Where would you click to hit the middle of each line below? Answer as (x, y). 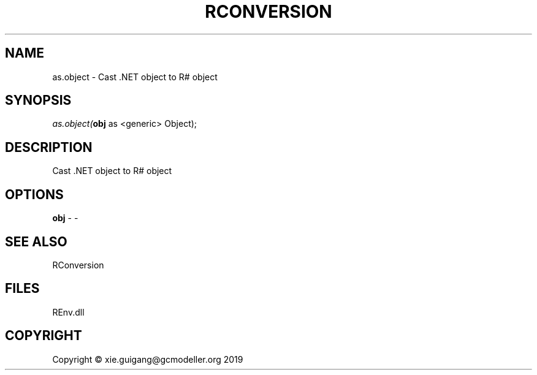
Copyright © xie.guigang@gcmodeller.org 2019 (148, 359)
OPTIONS (34, 194)
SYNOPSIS (38, 100)
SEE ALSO (36, 241)
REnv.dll (68, 312)
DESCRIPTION (49, 147)
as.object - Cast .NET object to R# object (135, 77)
